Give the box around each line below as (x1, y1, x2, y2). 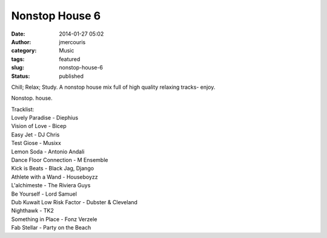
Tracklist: (11, 106, 35, 113)
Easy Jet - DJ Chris (11, 130, 60, 138)
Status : (11, 72, 30, 80)
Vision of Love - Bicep (11, 123, 67, 130)
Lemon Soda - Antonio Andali (11, 148, 85, 155)
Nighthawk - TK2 (11, 207, 54, 214)
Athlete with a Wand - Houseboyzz (11, 173, 98, 181)
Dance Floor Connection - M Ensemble (11, 156, 108, 164)
